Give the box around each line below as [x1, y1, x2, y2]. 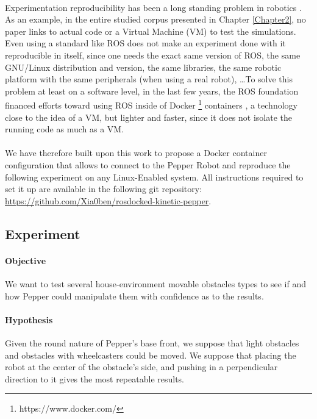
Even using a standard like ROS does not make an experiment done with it [5, 37, 286, 49]
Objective [5, 254, 46, 267]
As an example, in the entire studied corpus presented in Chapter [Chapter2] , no [5, 13, 306, 26]
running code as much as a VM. [5, 123, 124, 135]
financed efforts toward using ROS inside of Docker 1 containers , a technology [5, 97, 297, 111]
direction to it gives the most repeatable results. [5, 372, 185, 385]
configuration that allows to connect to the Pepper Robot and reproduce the [5, 158, 291, 171]
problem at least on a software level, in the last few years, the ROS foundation [5, 84, 299, 97]
